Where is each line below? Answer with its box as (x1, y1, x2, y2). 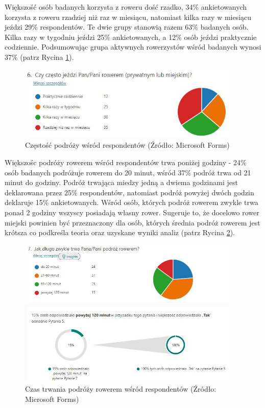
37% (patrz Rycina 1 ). (5, 51, 74, 62)
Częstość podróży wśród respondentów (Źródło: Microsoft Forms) (25, 140, 230, 150)
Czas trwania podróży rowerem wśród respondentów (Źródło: (25, 383, 216, 394)
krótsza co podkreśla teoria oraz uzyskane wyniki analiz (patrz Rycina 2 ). (5, 227, 235, 238)
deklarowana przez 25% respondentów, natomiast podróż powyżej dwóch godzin (5, 187, 254, 197)
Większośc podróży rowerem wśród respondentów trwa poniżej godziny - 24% (5, 156, 247, 167)
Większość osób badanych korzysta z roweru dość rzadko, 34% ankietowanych (5, 2, 247, 12)
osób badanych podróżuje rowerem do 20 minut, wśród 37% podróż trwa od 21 (5, 167, 251, 177)
